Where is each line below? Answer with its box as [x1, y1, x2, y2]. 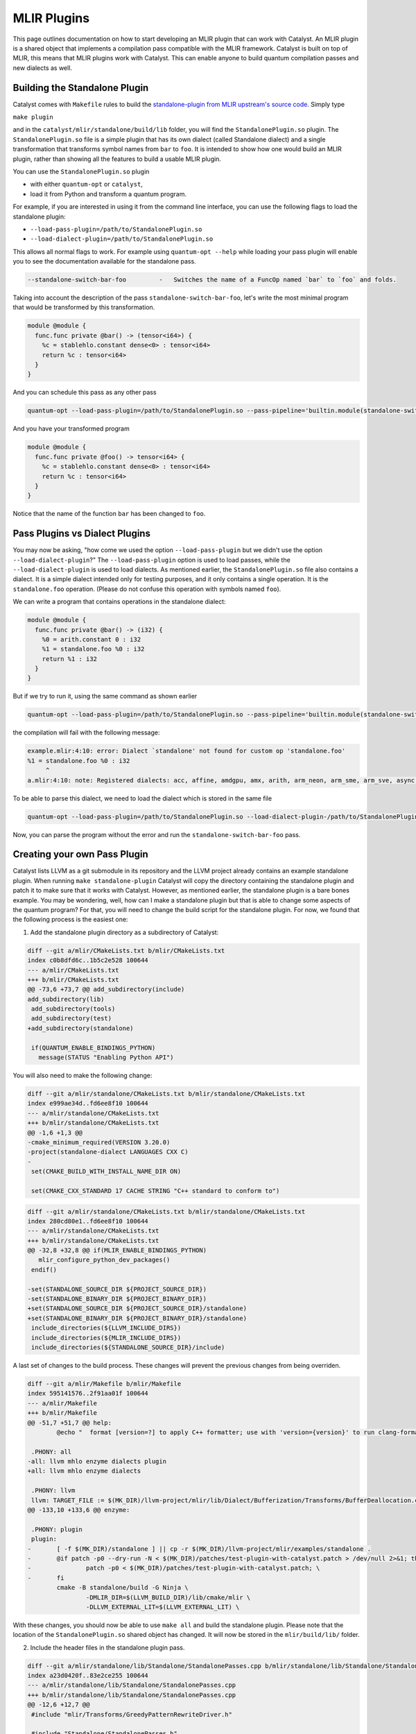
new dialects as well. [12, 63, 73, 72]
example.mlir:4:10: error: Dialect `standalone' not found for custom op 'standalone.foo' [27, 747, 346, 755]
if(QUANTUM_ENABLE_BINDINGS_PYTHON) [31, 1044, 156, 1051]
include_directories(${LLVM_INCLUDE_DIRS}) [31, 1324, 182, 1332]
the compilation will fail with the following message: [12, 728, 160, 737]
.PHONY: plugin [31, 1525, 83, 1533]
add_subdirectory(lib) [27, 995, 105, 1003]
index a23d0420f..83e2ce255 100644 [27, 1672, 148, 1680]
